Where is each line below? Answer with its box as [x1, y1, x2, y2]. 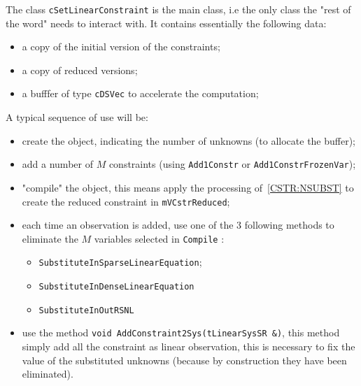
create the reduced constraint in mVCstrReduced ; [22, 194, 230, 208]
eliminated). [22, 366, 73, 381]
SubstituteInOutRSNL [38, 305, 134, 315]
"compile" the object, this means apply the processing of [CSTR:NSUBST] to [22, 180, 354, 194]
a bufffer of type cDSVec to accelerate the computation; [22, 86, 259, 101]
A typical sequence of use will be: [6, 110, 148, 124]
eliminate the [22, 231, 78, 245]
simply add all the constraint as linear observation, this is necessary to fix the [22, 339, 355, 354]
